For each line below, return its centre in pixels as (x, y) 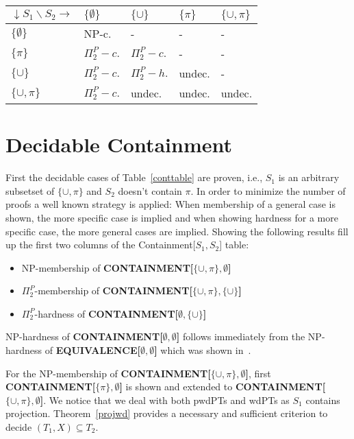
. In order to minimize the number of (268, 190)
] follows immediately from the (241, 336)
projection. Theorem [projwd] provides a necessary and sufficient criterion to (167, 413)
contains (323, 400)
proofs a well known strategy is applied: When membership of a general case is (171, 204)
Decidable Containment (119, 144)
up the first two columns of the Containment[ (101, 245)
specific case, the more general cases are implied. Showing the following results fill (177, 231)
